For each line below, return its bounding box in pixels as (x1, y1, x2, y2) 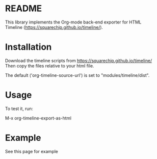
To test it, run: (5, 106, 33, 112)
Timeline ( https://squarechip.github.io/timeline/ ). (5, 24, 103, 30)
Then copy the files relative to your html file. (5, 63, 94, 68)
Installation (5, 42, 52, 53)
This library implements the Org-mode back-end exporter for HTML (5, 19, 142, 25)
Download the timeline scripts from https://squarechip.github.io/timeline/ (5, 57, 152, 64)
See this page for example (5, 148, 58, 154)
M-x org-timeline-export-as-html (5, 115, 72, 121)
